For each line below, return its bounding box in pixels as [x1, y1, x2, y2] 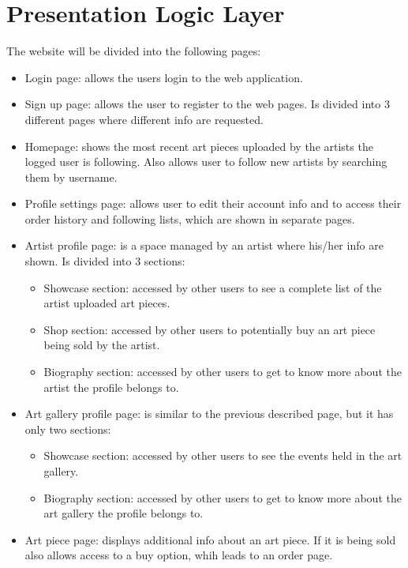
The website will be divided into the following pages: [6, 43, 261, 59]
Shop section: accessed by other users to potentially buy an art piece [43, 321, 376, 337]
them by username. [24, 168, 118, 185]
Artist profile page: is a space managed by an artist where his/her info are [24, 237, 384, 254]
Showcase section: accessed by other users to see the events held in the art [43, 447, 402, 464]
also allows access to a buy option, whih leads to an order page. [24, 547, 333, 563]
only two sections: [24, 420, 111, 437]
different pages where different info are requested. [24, 111, 264, 127]
